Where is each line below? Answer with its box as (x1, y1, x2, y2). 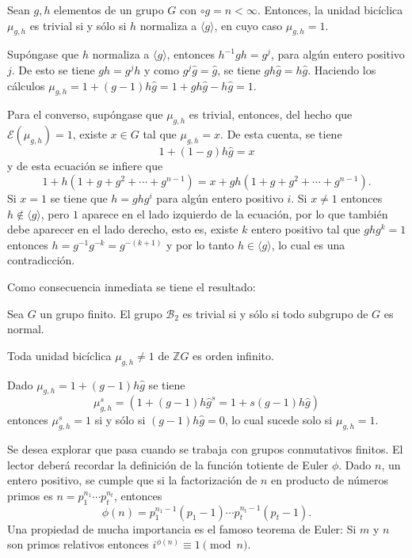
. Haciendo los (307, 61, 376, 78)
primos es (7, 487, 53, 503)
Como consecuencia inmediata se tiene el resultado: (7, 278, 256, 294)
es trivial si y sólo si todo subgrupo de (182, 305, 368, 321)
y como (144, 61, 179, 78)
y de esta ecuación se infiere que (7, 158, 163, 174)
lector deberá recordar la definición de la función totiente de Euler (7, 456, 329, 473)
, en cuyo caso (214, 17, 283, 33)
